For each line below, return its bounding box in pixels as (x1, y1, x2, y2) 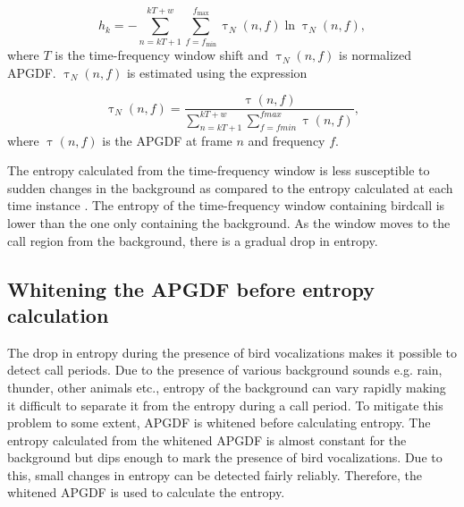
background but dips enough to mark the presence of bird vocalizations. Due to (7, 448, 443, 467)
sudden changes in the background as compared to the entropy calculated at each (7, 178, 453, 197)
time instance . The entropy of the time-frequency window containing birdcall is (7, 196, 445, 215)
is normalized (339, 46, 412, 64)
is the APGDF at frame (102, 131, 232, 149)
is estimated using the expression (126, 63, 308, 81)
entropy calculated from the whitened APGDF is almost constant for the (7, 430, 407, 449)
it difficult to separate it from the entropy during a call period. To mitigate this (7, 395, 443, 414)
